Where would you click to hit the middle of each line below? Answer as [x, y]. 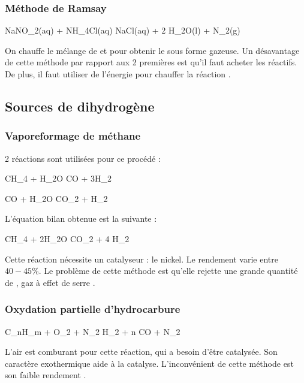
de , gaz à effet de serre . [50, 282]
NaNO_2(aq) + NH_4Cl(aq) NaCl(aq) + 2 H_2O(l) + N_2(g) [123, 30]
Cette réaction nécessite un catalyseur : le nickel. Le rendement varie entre [142, 259]
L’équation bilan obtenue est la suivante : [81, 218]
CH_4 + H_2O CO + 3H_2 [58, 178]
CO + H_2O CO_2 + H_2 [56, 198]
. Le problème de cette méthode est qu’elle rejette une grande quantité [168, 271]
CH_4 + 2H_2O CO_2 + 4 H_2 [67, 238]
